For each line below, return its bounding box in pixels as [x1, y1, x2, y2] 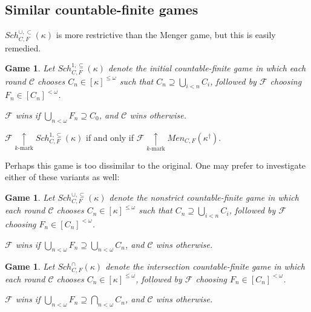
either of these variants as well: [5, 171, 120, 183]
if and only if [86, 131, 134, 143]
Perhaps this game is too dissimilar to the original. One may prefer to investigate [5, 158, 306, 171]
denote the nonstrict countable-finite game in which [109, 190, 299, 203]
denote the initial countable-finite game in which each [108, 62, 306, 74]
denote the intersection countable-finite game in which [105, 260, 305, 273]
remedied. [5, 41, 41, 54]
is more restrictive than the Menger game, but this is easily [56, 28, 276, 41]
